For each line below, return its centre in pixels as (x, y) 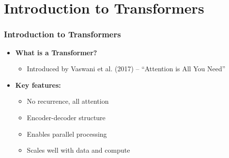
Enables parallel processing (67, 134)
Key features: (38, 85)
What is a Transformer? (56, 52)
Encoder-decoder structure (66, 117)
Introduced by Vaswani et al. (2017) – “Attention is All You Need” (126, 69)
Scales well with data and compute (78, 150)
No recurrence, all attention (68, 101)
